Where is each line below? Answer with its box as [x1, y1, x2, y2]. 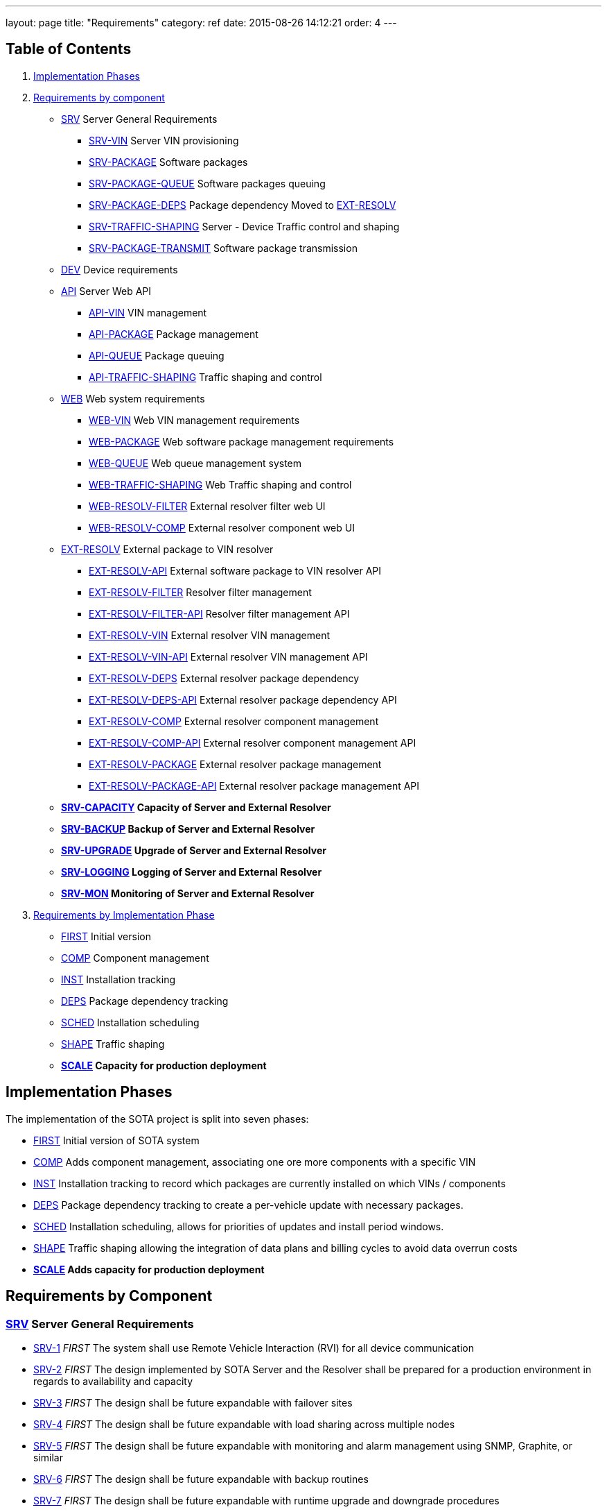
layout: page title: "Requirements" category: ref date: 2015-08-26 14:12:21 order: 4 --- [6, 17, 397, 28]
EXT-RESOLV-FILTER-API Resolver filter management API [89, 607, 350, 620]
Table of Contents [6, 40, 132, 58]
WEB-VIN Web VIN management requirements [89, 414, 300, 426]
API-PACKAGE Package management [89, 328, 258, 340]
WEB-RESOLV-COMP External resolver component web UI [89, 521, 355, 534]
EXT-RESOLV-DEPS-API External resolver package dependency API [89, 693, 397, 706]
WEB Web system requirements [61, 392, 205, 405]
